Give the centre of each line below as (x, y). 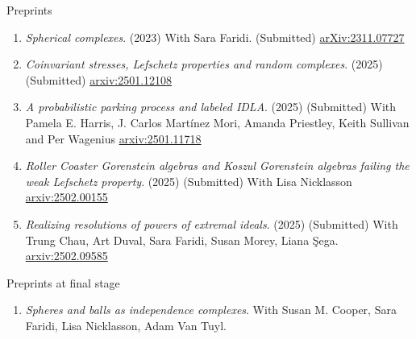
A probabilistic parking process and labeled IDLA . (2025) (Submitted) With (211, 107)
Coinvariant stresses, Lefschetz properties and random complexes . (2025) (204, 64)
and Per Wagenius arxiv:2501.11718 (113, 138)
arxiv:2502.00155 (67, 197)
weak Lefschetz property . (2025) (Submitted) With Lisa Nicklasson (189, 181)
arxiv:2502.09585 (67, 256)
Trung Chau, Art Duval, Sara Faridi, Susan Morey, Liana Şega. (182, 240)
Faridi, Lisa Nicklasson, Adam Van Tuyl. (126, 325)
